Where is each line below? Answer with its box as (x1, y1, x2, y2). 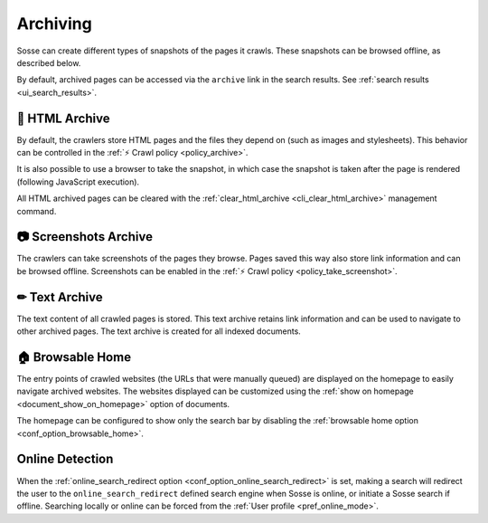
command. (16, 205, 57, 216)
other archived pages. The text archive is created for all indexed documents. (16, 326, 302, 337)
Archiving (16, 14, 92, 33)
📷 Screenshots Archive (16, 229, 154, 244)
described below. (16, 57, 81, 68)
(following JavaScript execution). (16, 176, 140, 187)
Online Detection (16, 452, 114, 467)
